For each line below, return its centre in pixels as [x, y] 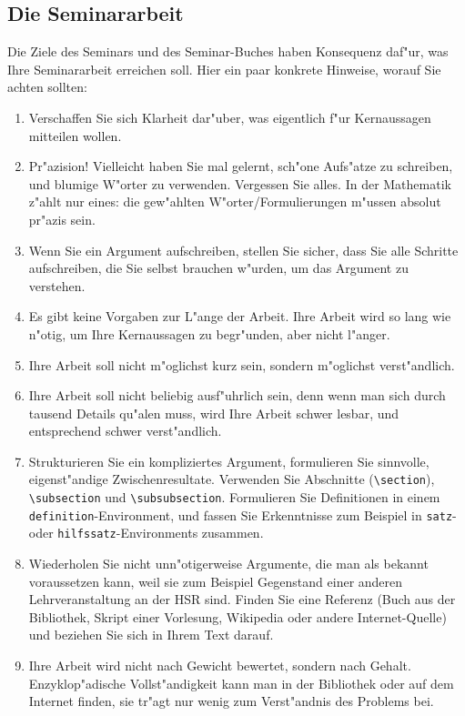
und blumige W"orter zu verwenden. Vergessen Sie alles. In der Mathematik [240, 183]
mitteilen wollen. [75, 135]
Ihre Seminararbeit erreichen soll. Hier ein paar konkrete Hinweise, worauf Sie [224, 69]
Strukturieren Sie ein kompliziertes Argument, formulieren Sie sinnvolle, [229, 461]
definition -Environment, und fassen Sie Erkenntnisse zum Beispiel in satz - [243, 514]
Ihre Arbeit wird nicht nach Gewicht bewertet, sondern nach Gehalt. [220, 666]
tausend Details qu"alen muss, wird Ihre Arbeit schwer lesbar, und [214, 413]
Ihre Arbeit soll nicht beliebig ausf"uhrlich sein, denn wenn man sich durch [237, 395]
